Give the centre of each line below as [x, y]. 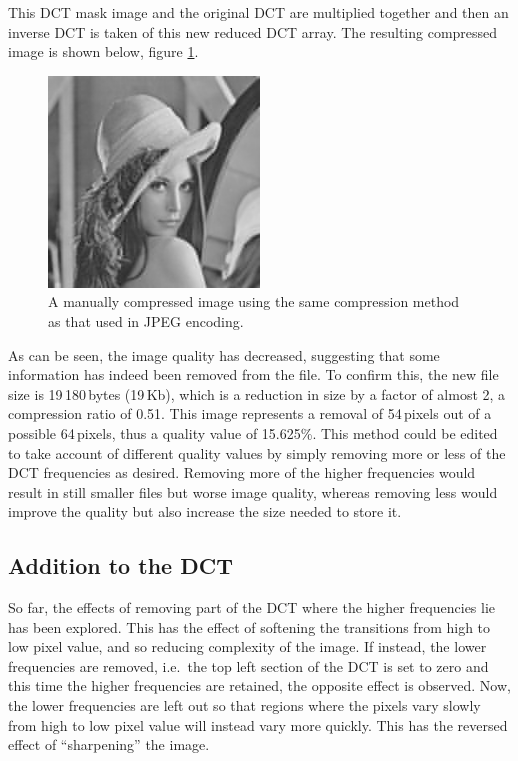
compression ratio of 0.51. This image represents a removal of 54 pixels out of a [250, 413]
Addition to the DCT [120, 565]
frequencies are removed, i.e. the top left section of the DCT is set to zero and [248, 665]
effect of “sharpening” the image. [109, 744]
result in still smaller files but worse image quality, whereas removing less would [253, 491]
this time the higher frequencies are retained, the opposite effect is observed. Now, [259, 685]
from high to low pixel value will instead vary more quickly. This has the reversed [258, 724]
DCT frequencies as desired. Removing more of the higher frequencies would [242, 472]
